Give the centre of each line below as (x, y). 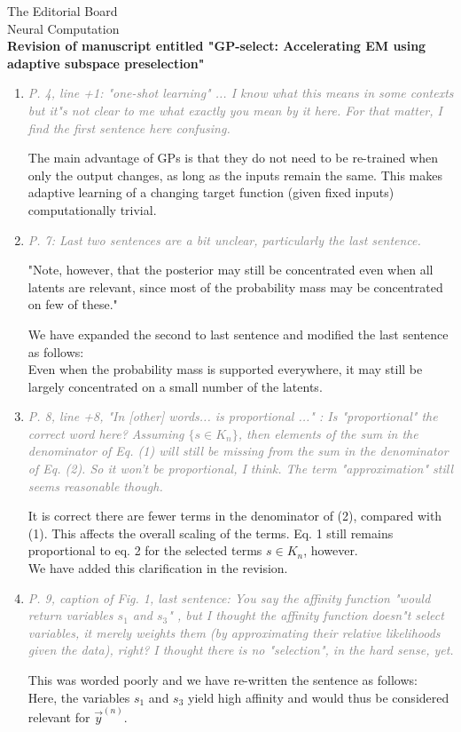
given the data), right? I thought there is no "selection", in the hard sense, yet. (241, 650)
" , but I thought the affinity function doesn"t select (306, 615)
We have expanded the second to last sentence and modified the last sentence (238, 334)
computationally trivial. (92, 209)
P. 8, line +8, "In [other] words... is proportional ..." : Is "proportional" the (233, 416)
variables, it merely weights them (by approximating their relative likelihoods (234, 632)
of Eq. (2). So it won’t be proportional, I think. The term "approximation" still (241, 469)
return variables (70, 615)
